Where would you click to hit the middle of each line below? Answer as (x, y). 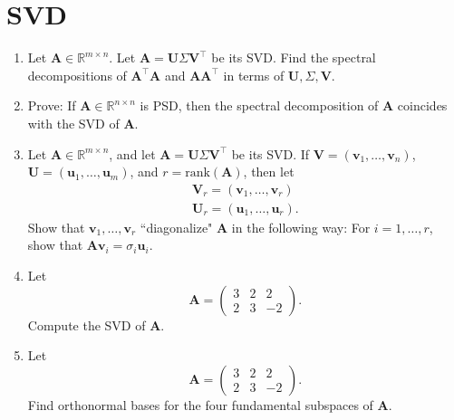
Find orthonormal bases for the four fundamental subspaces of (200, 404)
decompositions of (77, 75)
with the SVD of (73, 123)
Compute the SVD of (87, 325)
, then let (269, 172)
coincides (422, 105)
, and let (132, 153)
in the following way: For (301, 227)
